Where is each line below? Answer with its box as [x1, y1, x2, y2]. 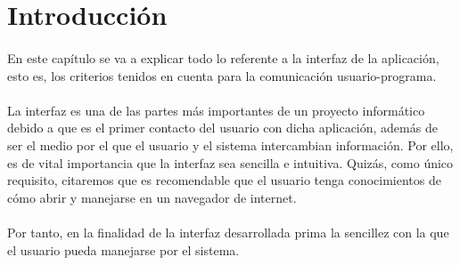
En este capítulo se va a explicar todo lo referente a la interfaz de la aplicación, [7, 48, 439, 67]
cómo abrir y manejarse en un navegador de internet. [7, 188, 297, 206]
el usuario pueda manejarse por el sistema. [7, 240, 240, 259]
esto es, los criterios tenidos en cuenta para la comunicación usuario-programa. [7, 66, 437, 84]
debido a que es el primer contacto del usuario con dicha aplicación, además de [7, 118, 438, 137]
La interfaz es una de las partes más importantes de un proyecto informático [7, 100, 425, 119]
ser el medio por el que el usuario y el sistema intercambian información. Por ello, [7, 135, 454, 154]
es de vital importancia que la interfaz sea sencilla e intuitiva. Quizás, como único [7, 153, 454, 172]
